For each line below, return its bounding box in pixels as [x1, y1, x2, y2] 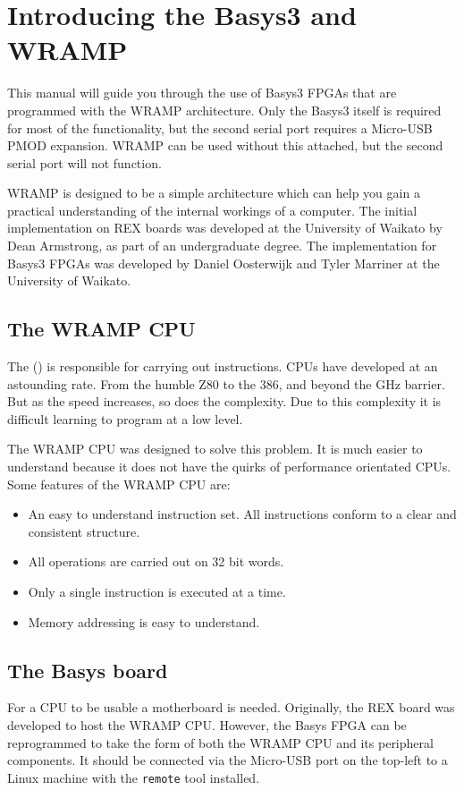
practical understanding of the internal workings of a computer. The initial [7, 200, 418, 219]
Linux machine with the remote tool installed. [7, 768, 260, 786]
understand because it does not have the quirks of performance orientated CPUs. [7, 457, 451, 476]
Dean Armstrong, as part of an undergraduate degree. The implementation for [7, 236, 437, 255]
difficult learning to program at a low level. [7, 409, 243, 428]
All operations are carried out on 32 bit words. [28, 552, 284, 571]
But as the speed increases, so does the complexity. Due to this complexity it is [7, 392, 442, 411]
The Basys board [7, 656, 168, 684]
